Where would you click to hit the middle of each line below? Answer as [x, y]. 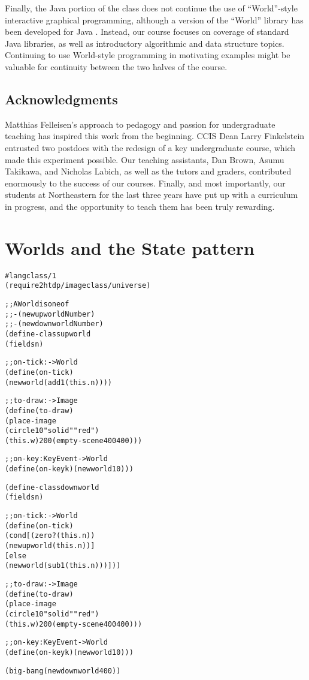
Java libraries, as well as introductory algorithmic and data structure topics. [145, 43]
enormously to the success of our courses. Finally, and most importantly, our [145, 183]
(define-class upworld [48, 334]
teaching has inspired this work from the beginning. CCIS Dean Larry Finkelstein [155, 136]
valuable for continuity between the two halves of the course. [116, 66]
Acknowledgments [61, 99]
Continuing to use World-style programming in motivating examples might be [148, 55]
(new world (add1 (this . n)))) [58, 382]
